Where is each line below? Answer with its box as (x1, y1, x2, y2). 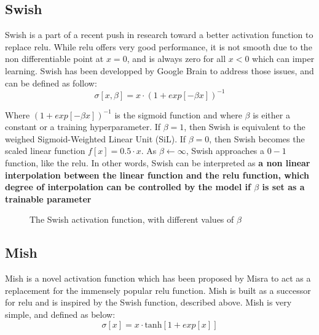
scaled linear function (5, 144, 85, 157)
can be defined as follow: (5, 76, 97, 89)
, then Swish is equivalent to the (184, 120, 305, 133)
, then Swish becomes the (209, 132, 305, 145)
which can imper (252, 52, 315, 65)
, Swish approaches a (186, 144, 265, 157)
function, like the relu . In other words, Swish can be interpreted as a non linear (5, 156, 310, 169)
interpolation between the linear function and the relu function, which (5, 168, 309, 181)
